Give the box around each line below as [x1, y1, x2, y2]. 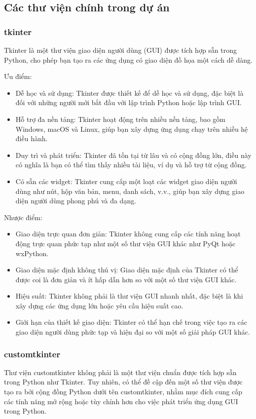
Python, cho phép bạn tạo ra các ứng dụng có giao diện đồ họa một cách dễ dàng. [4, 54, 253, 65]
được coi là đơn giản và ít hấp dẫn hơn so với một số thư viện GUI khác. [15, 274, 237, 284]
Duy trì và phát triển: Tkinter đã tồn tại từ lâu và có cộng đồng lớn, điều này [15, 150, 252, 160]
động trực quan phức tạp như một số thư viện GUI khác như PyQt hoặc [15, 238, 236, 248]
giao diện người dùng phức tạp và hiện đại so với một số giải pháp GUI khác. [15, 327, 250, 337]
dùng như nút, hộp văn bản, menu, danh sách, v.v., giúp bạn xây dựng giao [15, 186, 245, 196]
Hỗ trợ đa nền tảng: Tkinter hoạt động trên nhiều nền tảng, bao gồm [15, 114, 226, 124]
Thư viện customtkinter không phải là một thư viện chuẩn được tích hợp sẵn [4, 367, 237, 377]
